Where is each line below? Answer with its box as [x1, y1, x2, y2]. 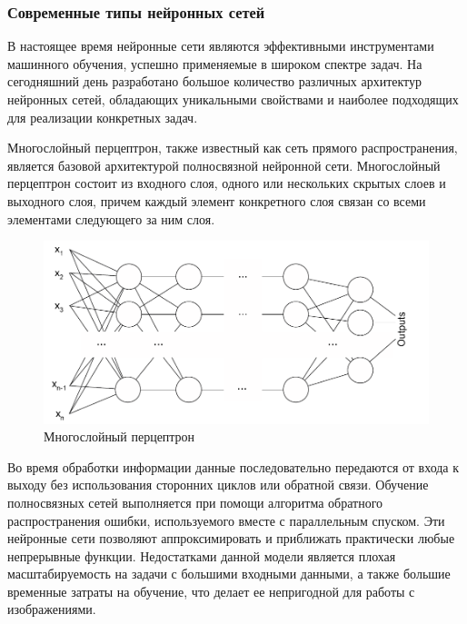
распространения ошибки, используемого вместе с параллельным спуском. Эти [7, 510, 445, 530]
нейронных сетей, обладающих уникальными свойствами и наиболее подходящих [7, 90, 459, 108]
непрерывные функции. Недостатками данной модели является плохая [7, 546, 396, 565]
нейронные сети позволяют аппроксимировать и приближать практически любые [7, 529, 455, 548]
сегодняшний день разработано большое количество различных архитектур [7, 72, 422, 91]
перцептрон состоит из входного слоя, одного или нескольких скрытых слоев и [7, 173, 446, 193]
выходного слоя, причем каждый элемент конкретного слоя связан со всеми [7, 191, 426, 210]
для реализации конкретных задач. [7, 107, 198, 126]
